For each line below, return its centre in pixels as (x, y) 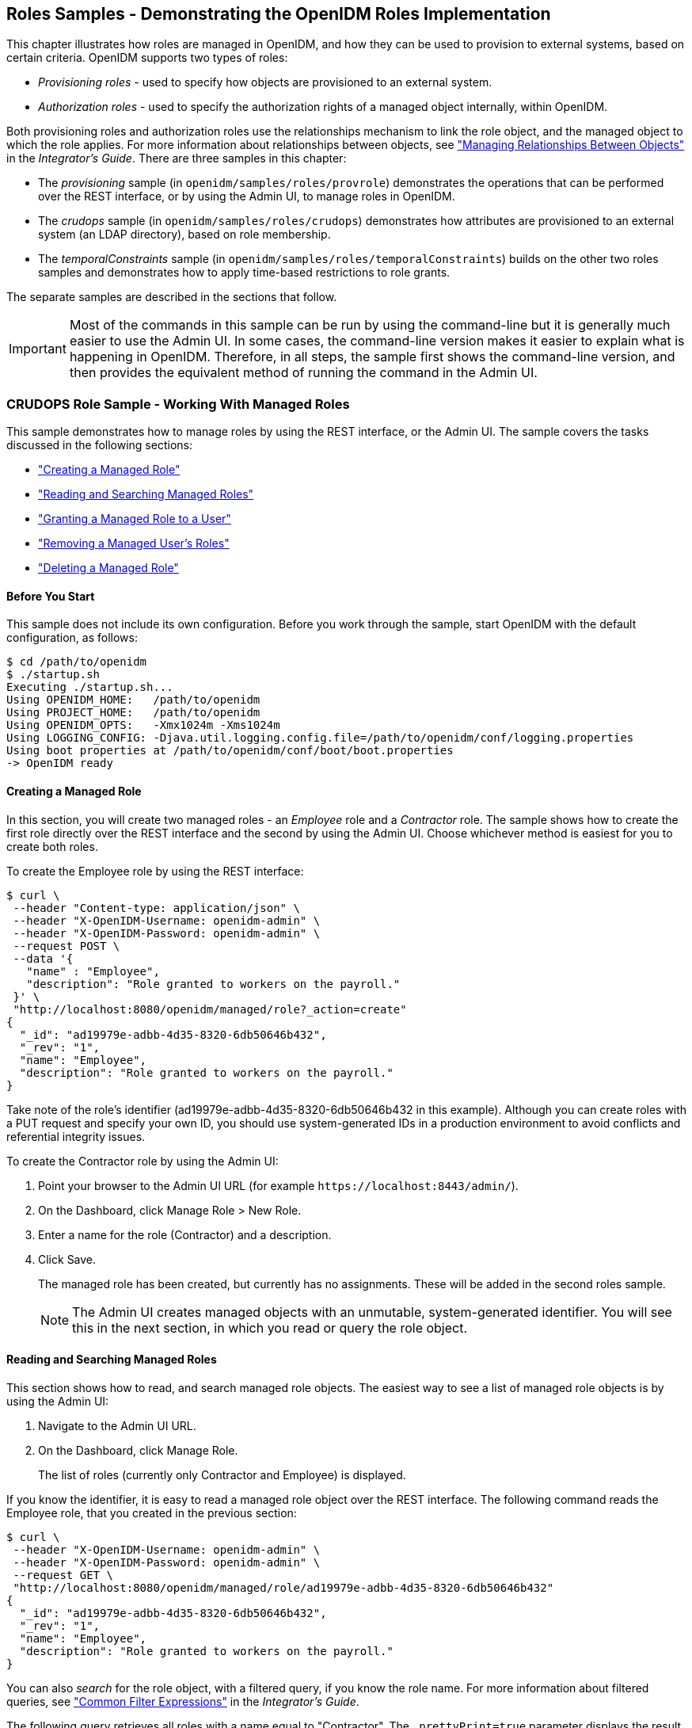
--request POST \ (67, 946)
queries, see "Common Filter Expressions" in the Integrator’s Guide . (183, 1701)
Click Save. (67, 1259)
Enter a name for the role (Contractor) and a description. (185, 1234)
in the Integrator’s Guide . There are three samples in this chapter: (177, 158)
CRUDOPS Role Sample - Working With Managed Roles (178, 404)
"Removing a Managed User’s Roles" (134, 544)
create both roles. (52, 846)
